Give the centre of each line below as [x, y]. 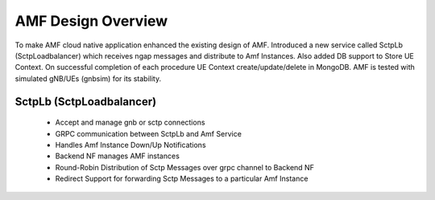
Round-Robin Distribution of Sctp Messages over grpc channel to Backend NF [184, 167]
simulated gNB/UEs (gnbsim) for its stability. [88, 78]
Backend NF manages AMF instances [118, 156]
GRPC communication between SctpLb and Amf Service [148, 133]
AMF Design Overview [91, 21]
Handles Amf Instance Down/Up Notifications [130, 145]
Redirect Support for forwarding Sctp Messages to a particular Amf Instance [182, 179]
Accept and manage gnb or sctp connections [130, 122]
